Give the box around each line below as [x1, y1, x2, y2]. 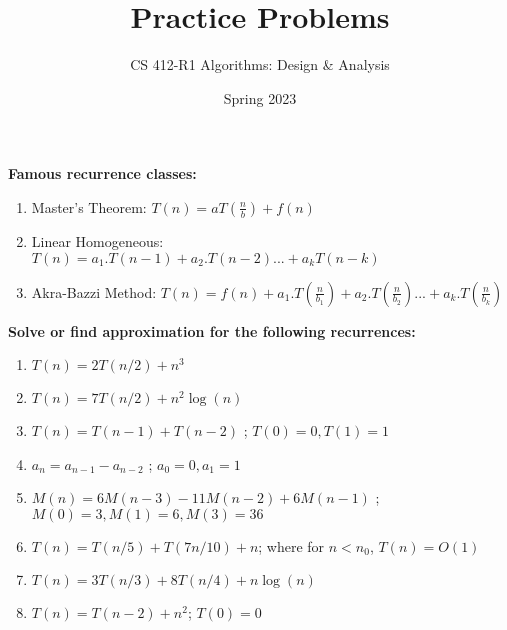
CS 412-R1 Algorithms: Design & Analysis [130, 54, 390, 75]
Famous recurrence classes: [8, 163, 197, 184]
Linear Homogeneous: [31, 230, 164, 251]
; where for [258, 535, 325, 556]
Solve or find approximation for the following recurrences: [8, 320, 416, 341]
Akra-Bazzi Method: [31, 281, 157, 302]
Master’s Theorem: [31, 196, 147, 217]
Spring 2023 [223, 87, 297, 108]
